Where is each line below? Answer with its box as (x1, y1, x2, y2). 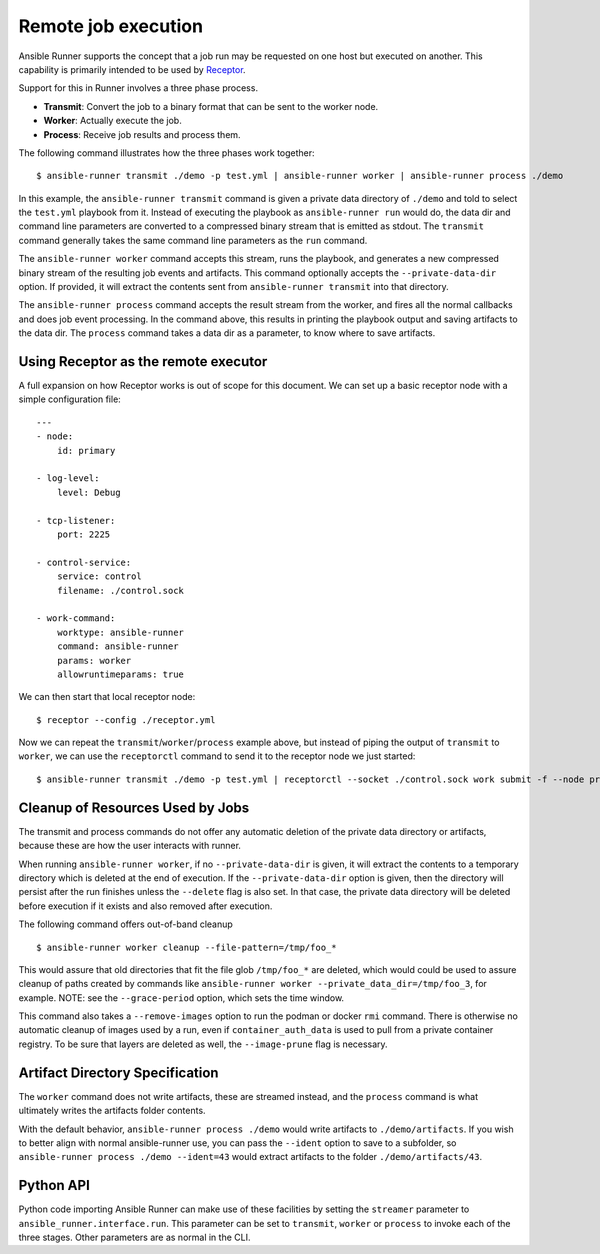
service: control (56, 571, 142, 582)
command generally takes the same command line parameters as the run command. (18, 234, 368, 246)
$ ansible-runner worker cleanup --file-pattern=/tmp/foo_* (36, 941, 337, 953)
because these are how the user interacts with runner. (18, 840, 242, 852)
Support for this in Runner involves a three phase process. (18, 82, 259, 94)
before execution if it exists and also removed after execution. (18, 900, 273, 912)
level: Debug (56, 486, 121, 498)
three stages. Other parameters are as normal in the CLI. (18, 1231, 251, 1243)
